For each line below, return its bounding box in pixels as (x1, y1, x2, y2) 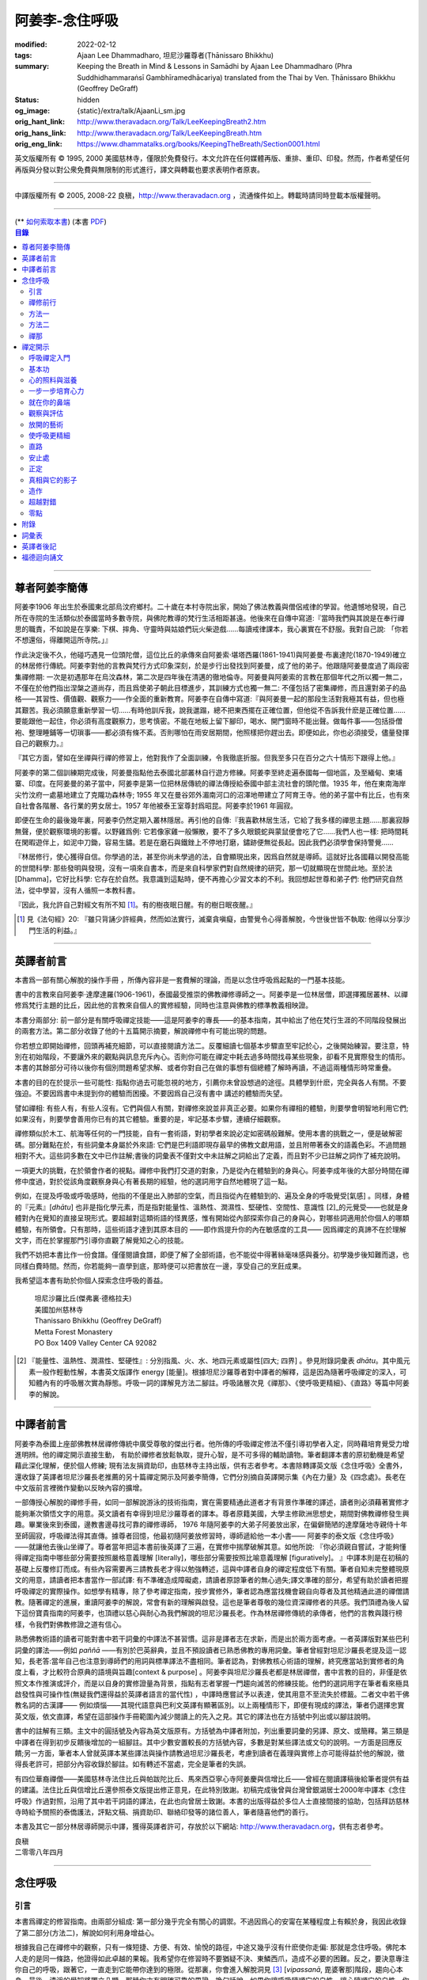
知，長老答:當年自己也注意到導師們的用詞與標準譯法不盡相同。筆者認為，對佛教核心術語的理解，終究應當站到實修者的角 (14, 1656, 405, 1666)
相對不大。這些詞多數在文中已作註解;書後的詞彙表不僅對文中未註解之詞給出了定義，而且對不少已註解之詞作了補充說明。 (14, 1151, 405, 1160)
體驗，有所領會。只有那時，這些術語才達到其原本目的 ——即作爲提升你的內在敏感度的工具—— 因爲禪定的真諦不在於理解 (14, 1224, 406, 1234)
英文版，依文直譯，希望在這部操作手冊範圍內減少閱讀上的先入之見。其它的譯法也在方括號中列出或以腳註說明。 (14, 1712, 375, 1721)
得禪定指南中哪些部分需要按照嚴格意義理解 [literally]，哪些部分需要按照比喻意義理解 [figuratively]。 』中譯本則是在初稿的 (14, 1553, 410, 1563)
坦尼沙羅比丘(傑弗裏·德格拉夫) (34, 1293, 132, 1303)
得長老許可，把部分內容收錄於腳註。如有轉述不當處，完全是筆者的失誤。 (14, 1759, 251, 1769)
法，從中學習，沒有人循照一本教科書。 (14, 885, 140, 895)
